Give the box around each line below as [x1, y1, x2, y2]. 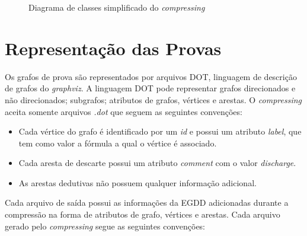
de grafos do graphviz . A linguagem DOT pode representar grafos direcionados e [5, 82, 296, 94]
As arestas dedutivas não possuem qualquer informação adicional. [18, 176, 257, 189]
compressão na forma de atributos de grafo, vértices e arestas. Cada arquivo [5, 208, 280, 221]
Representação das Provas [5, 36, 222, 60]
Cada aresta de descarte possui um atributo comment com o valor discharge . [18, 157, 296, 169]
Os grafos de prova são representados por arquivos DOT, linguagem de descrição [5, 70, 297, 82]
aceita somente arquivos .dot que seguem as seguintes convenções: [5, 105, 242, 117]
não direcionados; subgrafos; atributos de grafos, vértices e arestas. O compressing [5, 93, 302, 106]
